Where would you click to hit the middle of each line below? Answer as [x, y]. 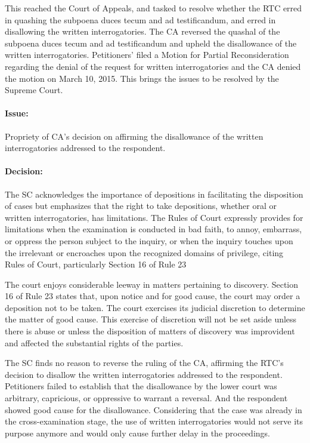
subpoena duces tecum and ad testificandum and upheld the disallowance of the [151, 43]
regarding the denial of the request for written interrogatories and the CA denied [153, 66]
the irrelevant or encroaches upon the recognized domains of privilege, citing [144, 252]
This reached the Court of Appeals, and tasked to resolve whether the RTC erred [154, 8]
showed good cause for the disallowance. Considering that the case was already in [154, 409]
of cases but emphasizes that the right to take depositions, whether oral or [141, 206]
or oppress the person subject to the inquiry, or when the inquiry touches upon [149, 240]
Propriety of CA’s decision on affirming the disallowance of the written [134, 136]
